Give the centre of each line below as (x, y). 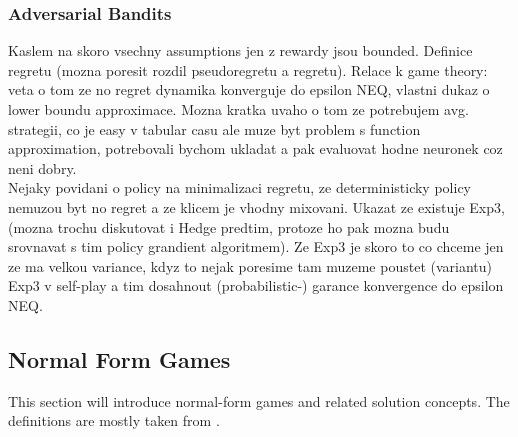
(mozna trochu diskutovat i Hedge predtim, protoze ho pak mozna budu (229, 226)
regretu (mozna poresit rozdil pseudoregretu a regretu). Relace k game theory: (248, 69)
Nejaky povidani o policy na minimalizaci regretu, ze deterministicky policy (239, 187)
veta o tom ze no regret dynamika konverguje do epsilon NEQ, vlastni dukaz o (249, 89)
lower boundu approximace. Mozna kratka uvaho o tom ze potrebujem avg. (239, 109)
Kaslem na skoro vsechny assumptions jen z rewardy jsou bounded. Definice (240, 50)
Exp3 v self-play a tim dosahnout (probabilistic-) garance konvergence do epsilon (256, 285)
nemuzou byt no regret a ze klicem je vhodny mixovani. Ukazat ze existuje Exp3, (256, 206)
